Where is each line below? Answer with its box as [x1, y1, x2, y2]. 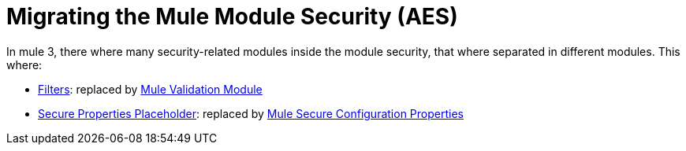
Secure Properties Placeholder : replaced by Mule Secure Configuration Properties [38, 106, 464, 120]
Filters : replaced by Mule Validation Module [38, 82, 263, 96]
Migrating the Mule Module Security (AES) [6, 3, 458, 30]
